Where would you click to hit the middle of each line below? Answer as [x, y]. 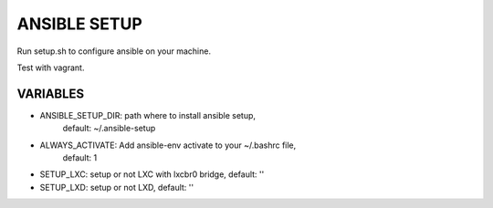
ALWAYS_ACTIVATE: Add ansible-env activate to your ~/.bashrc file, [168, 145]
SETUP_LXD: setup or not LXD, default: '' [117, 187]
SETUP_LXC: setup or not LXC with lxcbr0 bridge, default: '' [152, 174]
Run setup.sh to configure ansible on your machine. [114, 51]
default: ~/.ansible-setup [109, 129]
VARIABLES [51, 94]
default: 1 [80, 158]
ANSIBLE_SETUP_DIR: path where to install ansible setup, [147, 115]
